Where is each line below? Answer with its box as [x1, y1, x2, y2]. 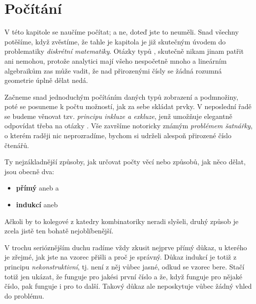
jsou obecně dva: [4, 166, 54, 176]
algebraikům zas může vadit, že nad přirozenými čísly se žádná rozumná [4, 65, 222, 76]
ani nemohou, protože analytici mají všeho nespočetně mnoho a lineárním [4, 55, 227, 66]
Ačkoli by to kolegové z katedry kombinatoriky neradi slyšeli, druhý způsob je [4, 216, 239, 226]
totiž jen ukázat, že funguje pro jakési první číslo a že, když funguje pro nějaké [4, 271, 242, 281]
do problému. [4, 290, 44, 301]
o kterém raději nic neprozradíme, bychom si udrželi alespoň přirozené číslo [4, 130, 231, 141]
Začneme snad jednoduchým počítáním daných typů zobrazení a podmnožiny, [4, 91, 238, 102]
